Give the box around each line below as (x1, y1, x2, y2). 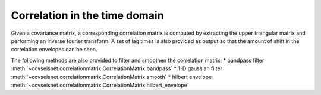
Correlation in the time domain (11, 9, 164, 22)
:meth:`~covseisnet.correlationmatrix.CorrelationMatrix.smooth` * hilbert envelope (11, 73, 212, 80)
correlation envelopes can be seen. (11, 46, 97, 53)
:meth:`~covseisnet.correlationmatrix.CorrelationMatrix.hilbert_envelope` (11, 81, 190, 89)
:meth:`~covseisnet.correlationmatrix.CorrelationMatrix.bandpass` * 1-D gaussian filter (11, 65, 223, 72)
